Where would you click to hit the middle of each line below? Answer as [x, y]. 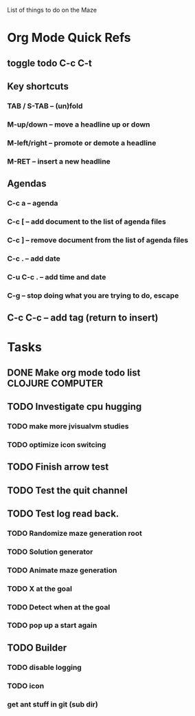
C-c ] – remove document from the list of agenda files [98, 240]
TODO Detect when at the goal [59, 607]
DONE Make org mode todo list [74, 372]
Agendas [27, 184]
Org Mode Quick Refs [69, 38]
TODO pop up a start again [52, 625]
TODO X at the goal [39, 589]
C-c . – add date [34, 259]
